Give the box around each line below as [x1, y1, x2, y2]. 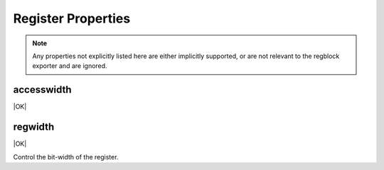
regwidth [13, 121, 55, 133]
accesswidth [13, 84, 72, 96]
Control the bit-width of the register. [13, 152, 119, 161]
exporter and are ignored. [32, 62, 107, 70]
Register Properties [13, 11, 131, 26]
